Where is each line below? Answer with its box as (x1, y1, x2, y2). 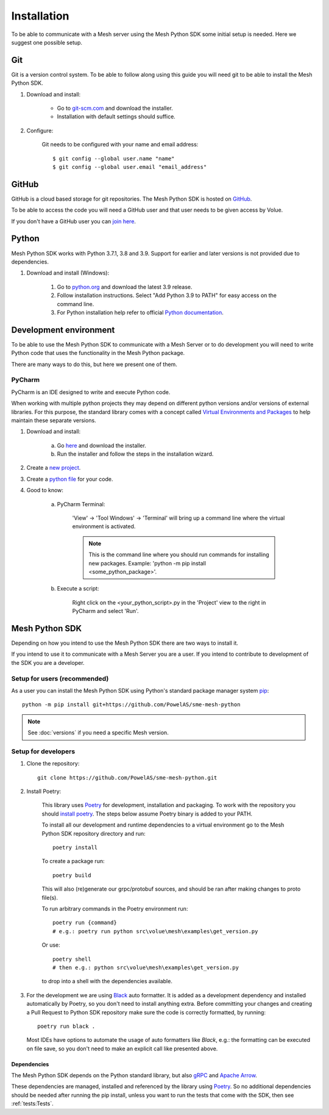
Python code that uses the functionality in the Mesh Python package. (11, 350, 185, 357)
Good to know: (26, 487, 64, 494)
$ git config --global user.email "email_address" (52, 163, 207, 170)
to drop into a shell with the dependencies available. (41, 978, 173, 985)
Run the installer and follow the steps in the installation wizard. (57, 450, 214, 457)
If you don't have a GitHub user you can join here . (11, 217, 136, 225)
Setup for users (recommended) (11, 674, 109, 683)
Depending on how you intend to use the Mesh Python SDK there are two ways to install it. (11, 639, 239, 647)
